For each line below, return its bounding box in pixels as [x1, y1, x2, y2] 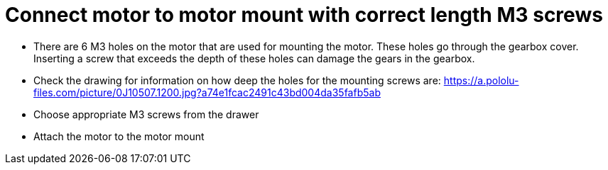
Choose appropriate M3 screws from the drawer [33, 108, 259, 120]
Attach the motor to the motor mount [33, 130, 205, 142]
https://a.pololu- [443, 74, 519, 86]
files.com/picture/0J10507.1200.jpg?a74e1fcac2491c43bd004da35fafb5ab [33, 86, 381, 98]
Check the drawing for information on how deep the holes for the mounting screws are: [33, 74, 441, 86]
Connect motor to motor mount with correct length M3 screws [5, 3, 603, 27]
